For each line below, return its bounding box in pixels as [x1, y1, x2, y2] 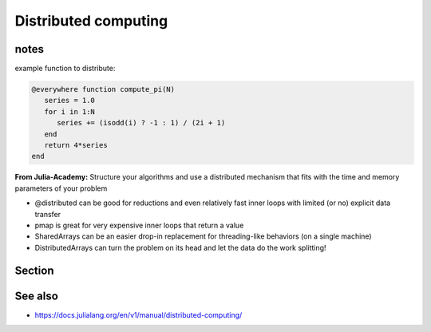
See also [14, 289, 59, 302]
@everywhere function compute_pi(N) [31, 85, 176, 94]
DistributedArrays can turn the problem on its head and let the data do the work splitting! [34, 243, 326, 252]
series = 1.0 [44, 96, 96, 105]
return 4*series [44, 140, 108, 149]
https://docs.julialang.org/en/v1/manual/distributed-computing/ [34, 310, 243, 319]
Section [14, 263, 54, 277]
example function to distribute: [14, 64, 116, 73]
